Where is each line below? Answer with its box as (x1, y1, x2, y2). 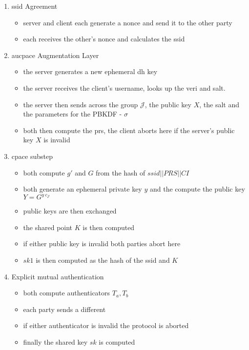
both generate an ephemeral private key (23, 184, 142, 194)
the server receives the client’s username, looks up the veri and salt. (23, 82, 226, 93)
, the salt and (199, 99, 239, 109)
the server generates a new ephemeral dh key (23, 66, 158, 77)
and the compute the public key (149, 184, 245, 194)
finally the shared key (23, 336, 88, 347)
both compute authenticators (23, 288, 110, 298)
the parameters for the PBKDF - (23, 109, 122, 119)
